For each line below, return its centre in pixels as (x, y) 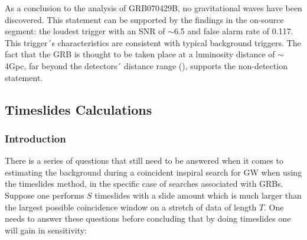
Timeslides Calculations (79, 109)
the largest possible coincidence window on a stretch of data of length (131, 207)
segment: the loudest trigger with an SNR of (85, 31)
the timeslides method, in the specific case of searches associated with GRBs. (144, 184)
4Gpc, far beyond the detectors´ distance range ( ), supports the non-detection (146, 65)
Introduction (35, 138)
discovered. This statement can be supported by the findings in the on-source (144, 19)
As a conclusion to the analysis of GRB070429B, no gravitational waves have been (153, 8)
